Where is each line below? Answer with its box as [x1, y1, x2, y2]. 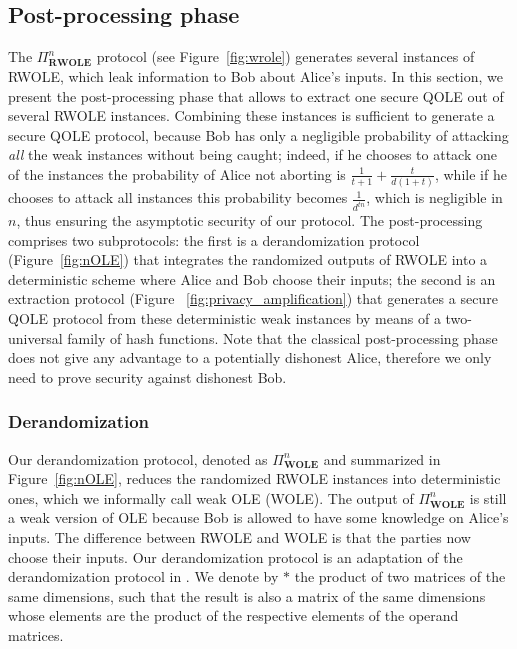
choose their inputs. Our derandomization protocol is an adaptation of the [8, 546, 463, 567]
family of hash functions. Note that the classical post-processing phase [67, 327, 498, 348]
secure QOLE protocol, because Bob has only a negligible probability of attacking [8, 124, 509, 145]
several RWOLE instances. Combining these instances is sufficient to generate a [8, 105, 495, 126]
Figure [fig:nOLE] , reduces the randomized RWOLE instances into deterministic [8, 468, 501, 489]
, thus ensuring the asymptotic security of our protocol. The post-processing [16, 210, 483, 231]
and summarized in [323, 448, 441, 469]
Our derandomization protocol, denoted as [8, 448, 268, 469]
